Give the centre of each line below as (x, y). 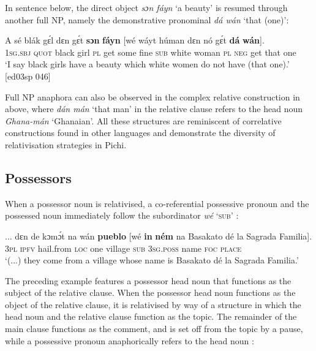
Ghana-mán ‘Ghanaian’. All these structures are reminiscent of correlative (143, 120)
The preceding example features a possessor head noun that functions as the (148, 280)
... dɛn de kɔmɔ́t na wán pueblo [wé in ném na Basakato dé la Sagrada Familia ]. (159, 236)
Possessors (38, 177)
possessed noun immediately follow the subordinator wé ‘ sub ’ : (122, 215)
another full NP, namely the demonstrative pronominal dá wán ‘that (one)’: (147, 19)
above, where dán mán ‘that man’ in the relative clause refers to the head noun (154, 109)
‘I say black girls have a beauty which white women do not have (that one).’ (147, 64)
